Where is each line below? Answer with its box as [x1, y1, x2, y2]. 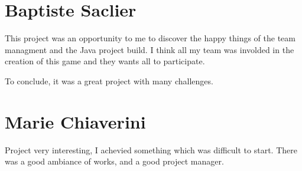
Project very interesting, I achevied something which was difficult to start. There [5, 143, 297, 156]
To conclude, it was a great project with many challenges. [5, 74, 213, 87]
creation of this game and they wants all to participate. [5, 55, 205, 67]
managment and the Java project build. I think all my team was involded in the [5, 43, 294, 55]
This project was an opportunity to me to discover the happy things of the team [5, 32, 295, 44]
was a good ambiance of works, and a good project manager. [5, 155, 224, 167]
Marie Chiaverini [5, 109, 146, 133]
